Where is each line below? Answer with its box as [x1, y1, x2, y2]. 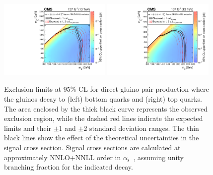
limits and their [4, 122, 52, 133]
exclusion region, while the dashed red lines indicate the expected [4, 113, 203, 123]
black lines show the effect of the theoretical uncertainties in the [4, 132, 199, 143]
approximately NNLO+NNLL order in [4, 152, 121, 162]
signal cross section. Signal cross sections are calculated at [4, 142, 181, 152]
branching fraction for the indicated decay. [4, 162, 133, 172]
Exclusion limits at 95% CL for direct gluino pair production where [4, 84, 209, 94]
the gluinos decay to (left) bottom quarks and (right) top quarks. [4, 94, 202, 104]
